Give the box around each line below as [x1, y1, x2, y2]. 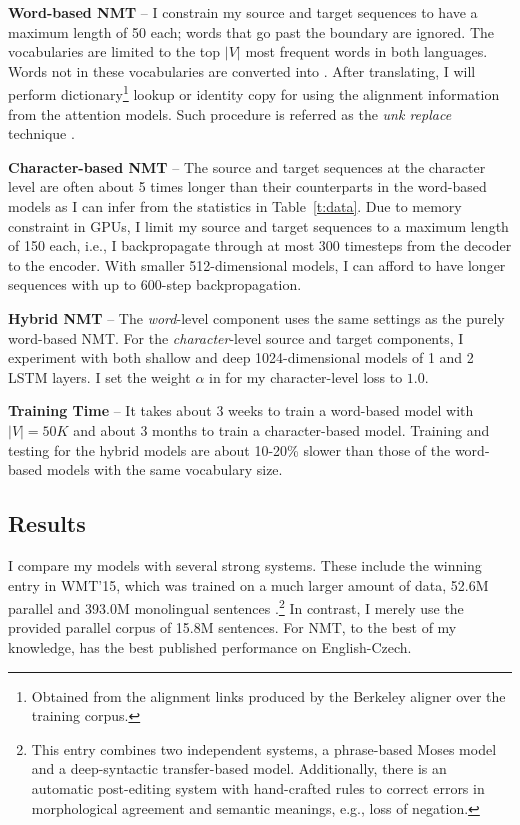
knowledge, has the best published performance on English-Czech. [8, 636, 412, 657]
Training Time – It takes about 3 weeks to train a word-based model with [8, 400, 474, 421]
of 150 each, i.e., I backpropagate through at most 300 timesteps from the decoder [8, 235, 512, 256]
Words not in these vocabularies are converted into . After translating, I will [8, 60, 476, 81]
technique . [8, 123, 75, 144]
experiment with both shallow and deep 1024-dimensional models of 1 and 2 [8, 347, 474, 368]
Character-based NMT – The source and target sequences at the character [8, 156, 486, 177]
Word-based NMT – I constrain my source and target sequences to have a [8, 2, 478, 22]
